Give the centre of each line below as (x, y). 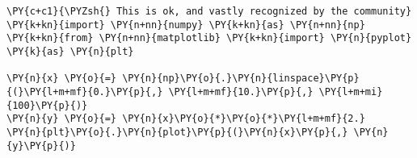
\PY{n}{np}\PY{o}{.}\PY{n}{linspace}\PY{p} (241, 79)
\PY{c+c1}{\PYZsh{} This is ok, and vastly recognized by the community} (209, 11)
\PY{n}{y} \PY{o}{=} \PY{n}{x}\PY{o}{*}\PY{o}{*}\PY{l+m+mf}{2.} (186, 119)
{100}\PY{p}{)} (47, 105)
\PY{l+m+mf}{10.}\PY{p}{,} (241, 91)
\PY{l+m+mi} (351, 91)
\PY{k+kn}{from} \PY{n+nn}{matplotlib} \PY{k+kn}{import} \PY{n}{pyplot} (209, 38)
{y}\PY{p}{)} (41, 146)
